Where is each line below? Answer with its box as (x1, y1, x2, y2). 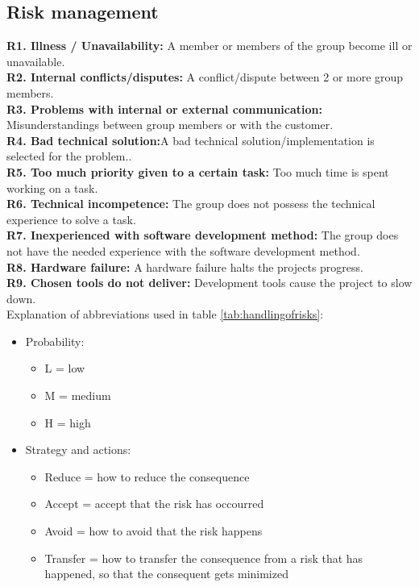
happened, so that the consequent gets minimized (44, 565, 288, 582)
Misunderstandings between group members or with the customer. (6, 116, 334, 133)
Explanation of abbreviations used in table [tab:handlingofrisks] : (6, 306, 324, 323)
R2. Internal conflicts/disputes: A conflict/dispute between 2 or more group (6, 69, 404, 85)
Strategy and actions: (25, 441, 131, 458)
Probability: (25, 332, 85, 349)
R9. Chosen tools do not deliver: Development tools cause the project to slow (6, 274, 413, 291)
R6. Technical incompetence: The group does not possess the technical (6, 195, 375, 212)
